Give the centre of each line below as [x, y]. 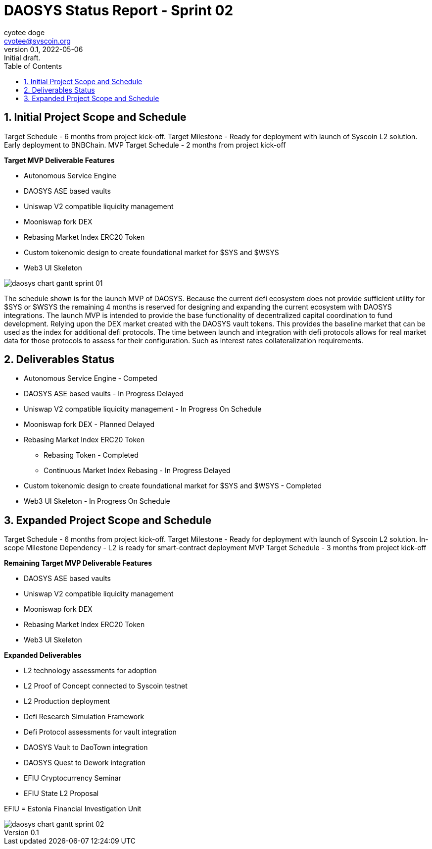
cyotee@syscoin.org [37, 41]
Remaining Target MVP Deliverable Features [78, 563]
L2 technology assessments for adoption [90, 671]
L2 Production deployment [67, 701]
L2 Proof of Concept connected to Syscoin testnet [106, 686]
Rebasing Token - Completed [91, 455]
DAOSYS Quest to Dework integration [85, 763]
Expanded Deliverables [43, 655]
